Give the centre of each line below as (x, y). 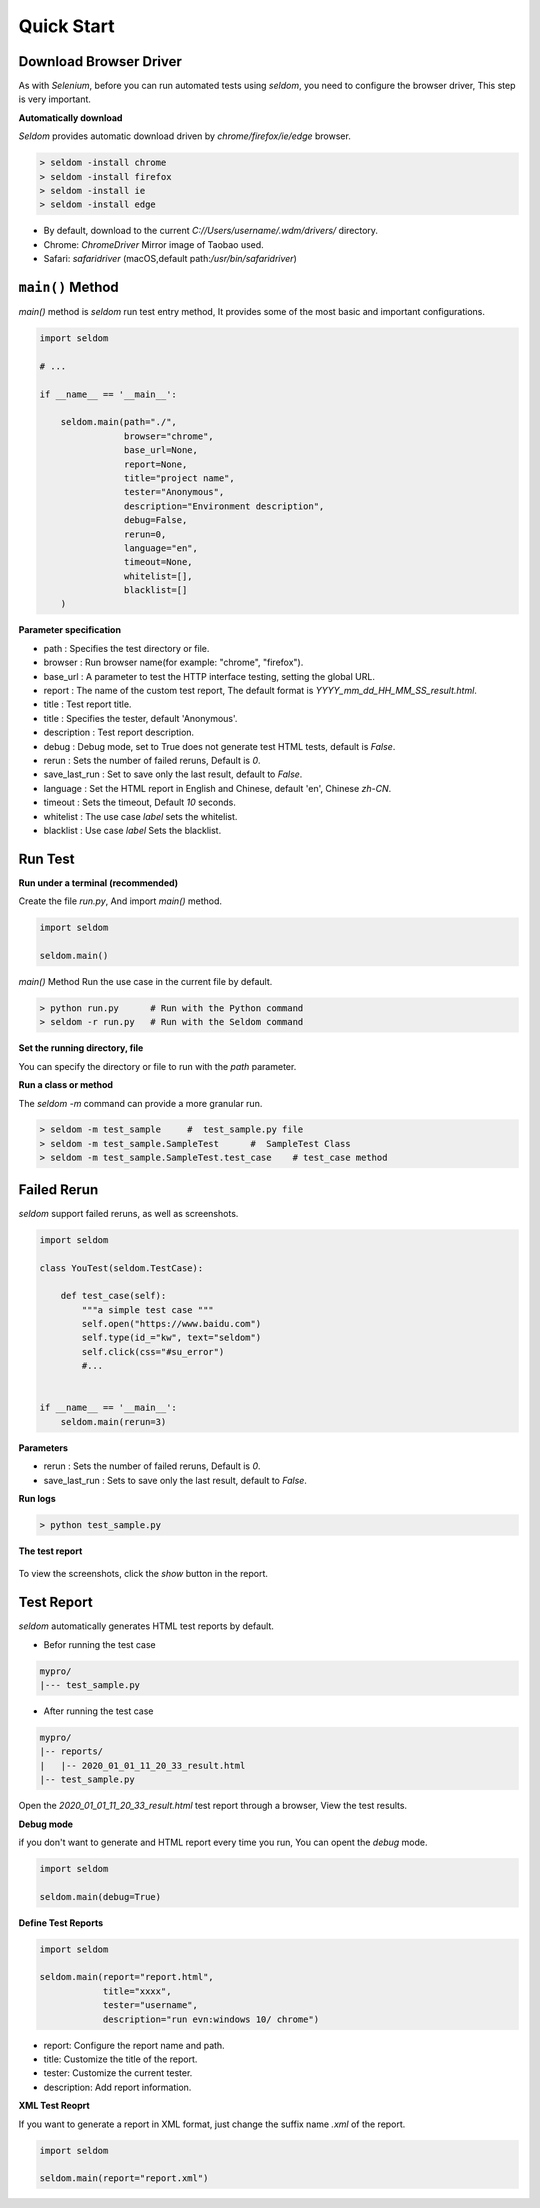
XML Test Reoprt (54, 2106)
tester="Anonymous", (174, 492)
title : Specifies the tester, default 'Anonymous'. (140, 718)
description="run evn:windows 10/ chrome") (211, 2019)
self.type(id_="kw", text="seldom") (171, 1338)
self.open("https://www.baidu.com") (171, 1324)
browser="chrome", (168, 436)
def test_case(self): (113, 1296)
